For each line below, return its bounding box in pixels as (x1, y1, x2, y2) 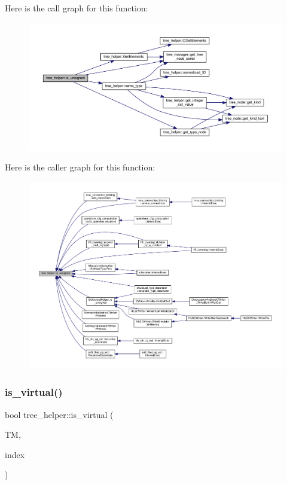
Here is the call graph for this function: (5, 2, 148, 14)
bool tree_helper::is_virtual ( (5, 408, 114, 420)
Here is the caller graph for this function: (5, 161, 155, 173)
